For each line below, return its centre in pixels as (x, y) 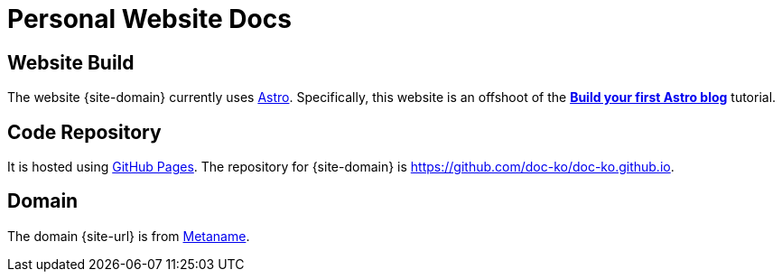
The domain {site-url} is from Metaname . (129, 236)
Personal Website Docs (149, 19)
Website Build (71, 62)
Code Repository (84, 132)
